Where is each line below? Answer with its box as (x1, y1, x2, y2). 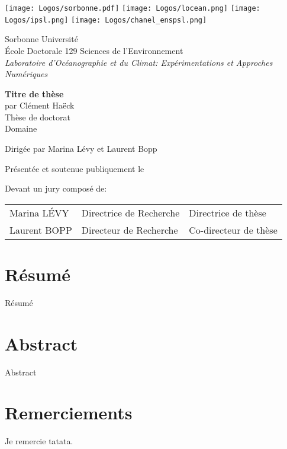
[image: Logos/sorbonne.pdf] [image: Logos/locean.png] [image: (5, 4, 260, 12)
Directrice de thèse (189, 205, 266, 219)
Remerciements (5, 400, 133, 425)
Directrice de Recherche (81, 205, 180, 219)
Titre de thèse (5, 87, 64, 100)
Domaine (5, 122, 37, 135)
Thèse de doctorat (5, 110, 70, 123)
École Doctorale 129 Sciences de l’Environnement (5, 44, 183, 56)
